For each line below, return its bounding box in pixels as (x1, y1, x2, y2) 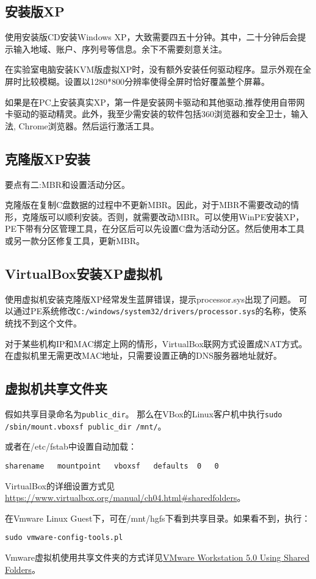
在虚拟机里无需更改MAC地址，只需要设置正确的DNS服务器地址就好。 (5, 349, 282, 362)
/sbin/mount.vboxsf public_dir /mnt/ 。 (5, 419, 167, 432)
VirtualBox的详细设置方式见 (5, 479, 115, 492)
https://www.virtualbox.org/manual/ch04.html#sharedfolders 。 (5, 491, 246, 504)
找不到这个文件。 (13, 316, 82, 329)
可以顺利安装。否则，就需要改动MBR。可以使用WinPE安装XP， (47, 210, 304, 223)
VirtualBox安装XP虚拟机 (5, 264, 162, 282)
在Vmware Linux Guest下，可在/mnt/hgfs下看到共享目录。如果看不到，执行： (5, 511, 311, 524)
